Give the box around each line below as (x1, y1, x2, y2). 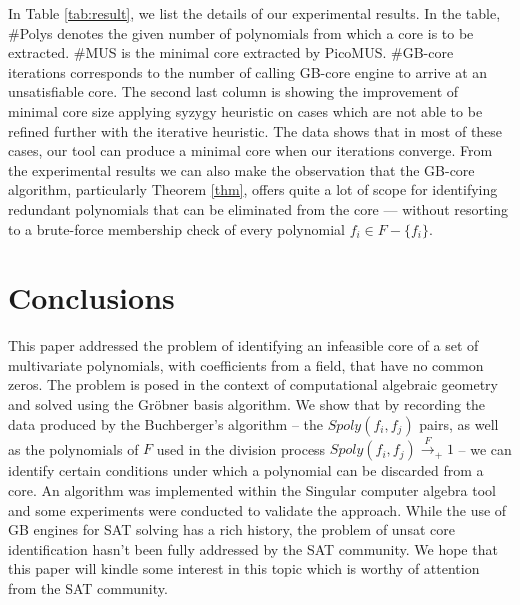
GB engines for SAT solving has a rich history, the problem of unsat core (8, 519, 455, 540)
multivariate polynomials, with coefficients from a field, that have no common (8, 354, 484, 375)
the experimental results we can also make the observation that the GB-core (8, 159, 475, 180)
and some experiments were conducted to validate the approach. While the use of (8, 499, 507, 520)
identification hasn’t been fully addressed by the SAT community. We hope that (8, 538, 498, 559)
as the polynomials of (8, 438, 139, 459)
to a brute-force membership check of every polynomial (8, 218, 345, 239)
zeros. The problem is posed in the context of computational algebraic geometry (8, 374, 498, 395)
